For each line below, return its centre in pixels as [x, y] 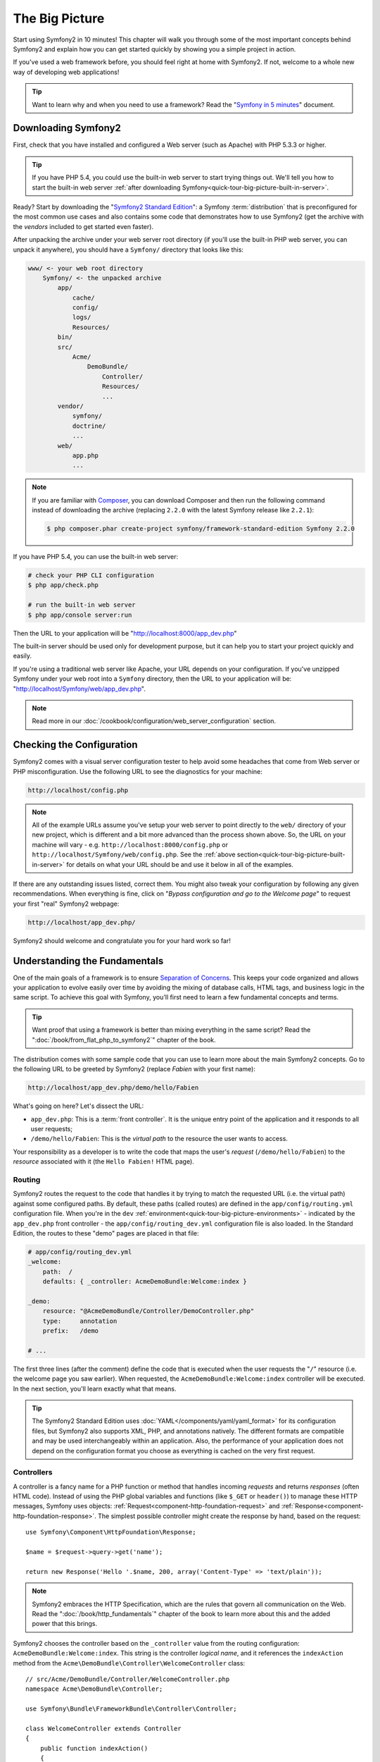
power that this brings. [65, 1624]
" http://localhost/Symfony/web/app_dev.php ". [79, 689]
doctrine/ [89, 426]
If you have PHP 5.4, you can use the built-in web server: [96, 557]
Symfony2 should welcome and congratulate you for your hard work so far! [122, 940]
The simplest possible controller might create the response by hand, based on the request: [229, 1516]
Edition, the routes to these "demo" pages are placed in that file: [106, 1233]
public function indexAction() [94, 1748]
